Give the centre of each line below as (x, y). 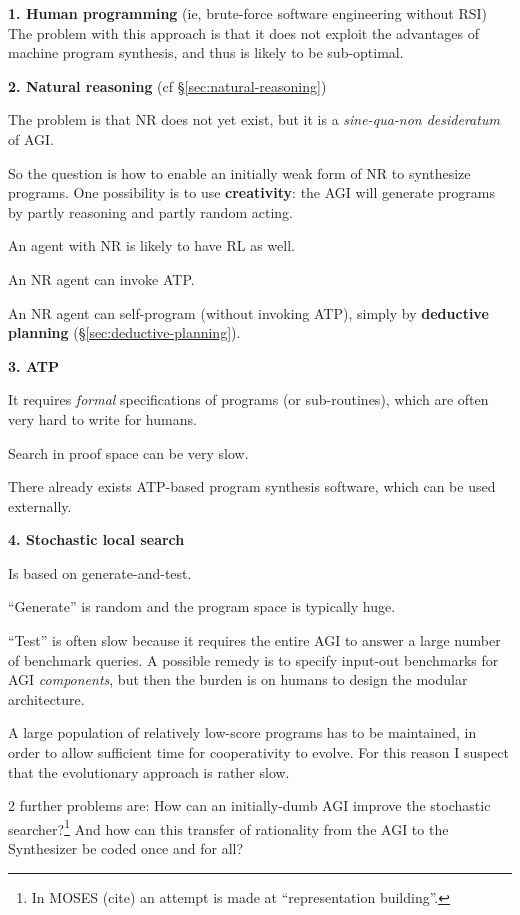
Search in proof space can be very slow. (128, 452)
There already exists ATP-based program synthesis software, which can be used (252, 486)
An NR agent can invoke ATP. (101, 278)
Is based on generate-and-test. (100, 572)
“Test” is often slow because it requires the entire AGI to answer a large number (254, 640)
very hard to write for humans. (102, 418)
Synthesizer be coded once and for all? (126, 848)
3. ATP (33, 365)
